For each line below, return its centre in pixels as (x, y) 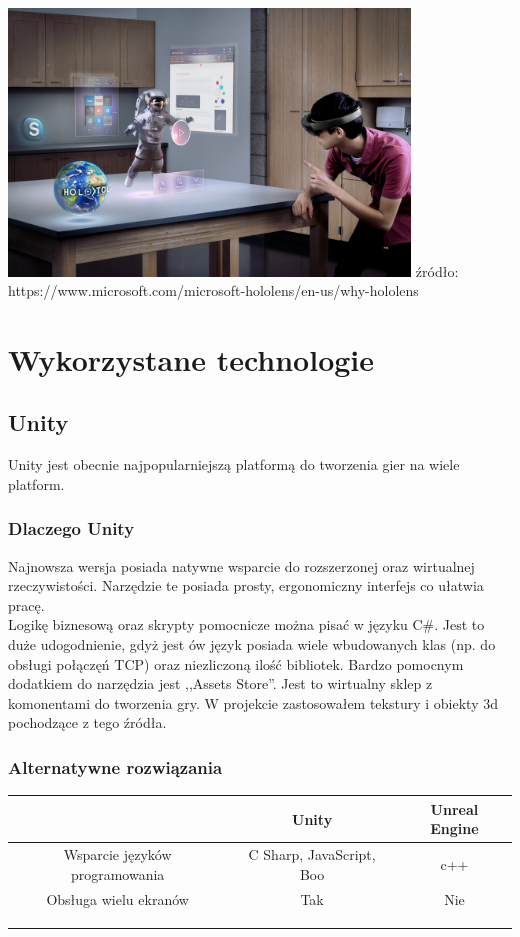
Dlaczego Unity (71, 528)
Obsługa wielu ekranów (117, 898)
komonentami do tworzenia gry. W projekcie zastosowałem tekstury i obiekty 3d (253, 702)
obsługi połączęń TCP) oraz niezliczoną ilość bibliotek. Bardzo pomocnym (236, 663)
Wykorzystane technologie (191, 358)
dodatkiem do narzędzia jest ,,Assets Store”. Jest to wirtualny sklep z (220, 683)
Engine (454, 828)
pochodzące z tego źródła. (87, 722)
